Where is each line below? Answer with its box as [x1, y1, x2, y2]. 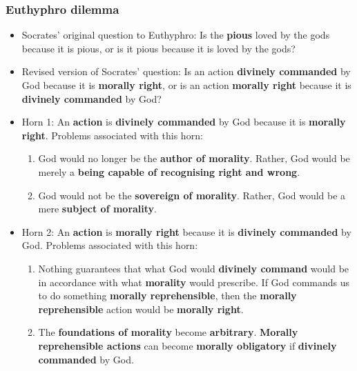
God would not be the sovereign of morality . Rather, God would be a [38, 188, 346, 202]
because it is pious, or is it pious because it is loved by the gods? [21, 41, 296, 55]
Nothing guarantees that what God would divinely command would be [38, 261, 349, 275]
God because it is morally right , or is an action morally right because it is [21, 78, 351, 92]
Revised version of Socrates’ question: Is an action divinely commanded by [21, 64, 351, 79]
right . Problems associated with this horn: [21, 128, 203, 142]
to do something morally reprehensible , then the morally [38, 288, 297, 303]
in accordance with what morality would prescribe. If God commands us [38, 274, 350, 289]
